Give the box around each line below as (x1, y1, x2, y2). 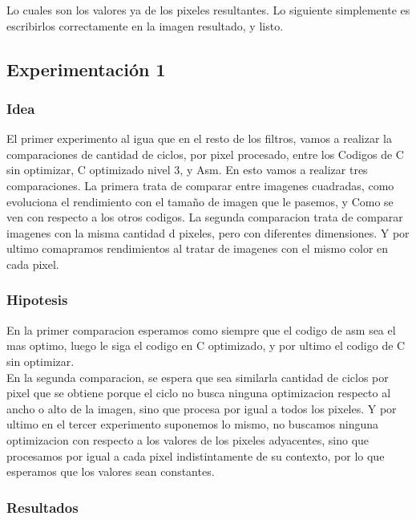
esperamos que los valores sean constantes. (6, 463, 215, 480)
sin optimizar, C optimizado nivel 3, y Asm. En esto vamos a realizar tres (6, 161, 368, 178)
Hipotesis (6, 290, 68, 310)
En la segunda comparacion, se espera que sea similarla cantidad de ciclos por (6, 368, 389, 385)
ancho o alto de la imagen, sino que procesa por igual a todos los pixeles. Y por (6, 400, 397, 416)
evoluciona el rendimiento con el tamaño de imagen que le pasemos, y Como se (6, 193, 394, 209)
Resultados (6, 497, 79, 517)
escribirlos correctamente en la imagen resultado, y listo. (6, 17, 284, 34)
